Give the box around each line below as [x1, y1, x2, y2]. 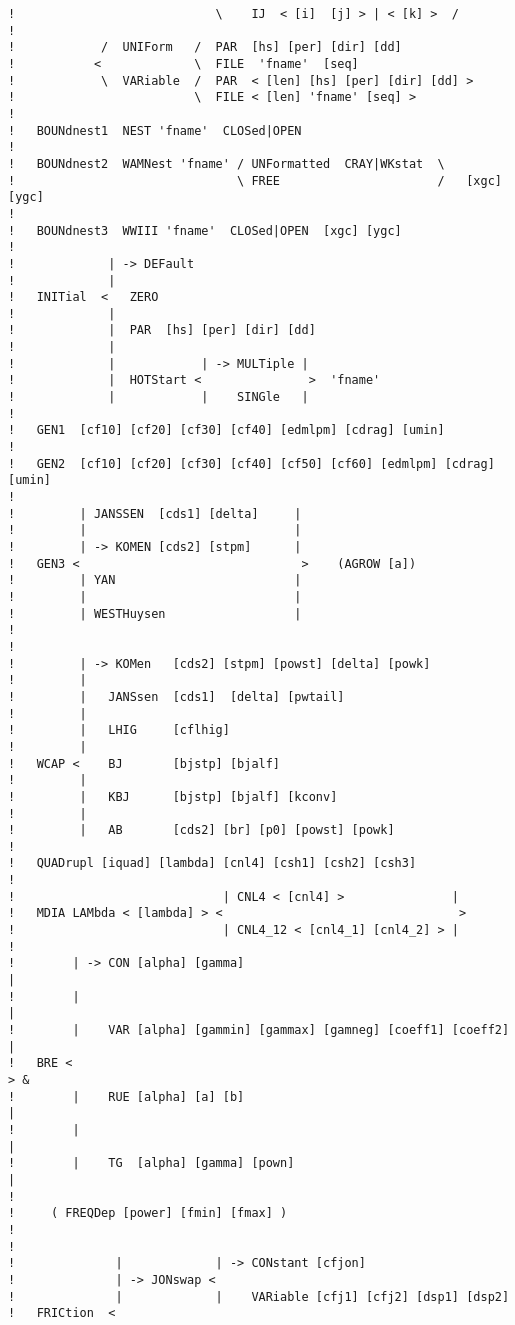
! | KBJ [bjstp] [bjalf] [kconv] [8, 789, 338, 804]
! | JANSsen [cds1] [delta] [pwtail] [8, 689, 345, 704]
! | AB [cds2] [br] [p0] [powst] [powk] [8, 823, 395, 838]
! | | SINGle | [8, 390, 309, 405]
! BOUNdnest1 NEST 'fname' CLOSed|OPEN [8, 123, 302, 138]
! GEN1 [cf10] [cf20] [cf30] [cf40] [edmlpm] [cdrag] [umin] [8, 423, 445, 438]
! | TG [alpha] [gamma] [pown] [8, 1156, 295, 1171]
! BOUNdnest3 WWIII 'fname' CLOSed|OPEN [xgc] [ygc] [8, 223, 402, 238]
